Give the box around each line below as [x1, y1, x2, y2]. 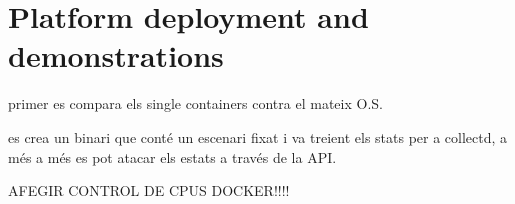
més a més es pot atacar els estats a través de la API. [8, 146, 337, 167]
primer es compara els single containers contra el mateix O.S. [8, 93, 383, 114]
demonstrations [8, 35, 224, 76]
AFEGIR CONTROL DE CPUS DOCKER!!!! [8, 180, 290, 201]
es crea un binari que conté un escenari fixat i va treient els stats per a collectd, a [8, 126, 508, 147]
